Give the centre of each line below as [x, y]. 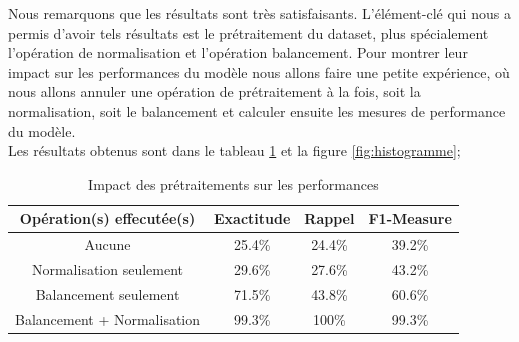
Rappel [329, 218]
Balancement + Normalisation [108, 318]
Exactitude [252, 218]
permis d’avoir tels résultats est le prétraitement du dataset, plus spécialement [248, 32]
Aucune [107, 244]
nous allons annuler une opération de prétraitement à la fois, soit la [214, 91]
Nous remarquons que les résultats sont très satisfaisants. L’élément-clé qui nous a [259, 13]
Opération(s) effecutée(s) [107, 218]
